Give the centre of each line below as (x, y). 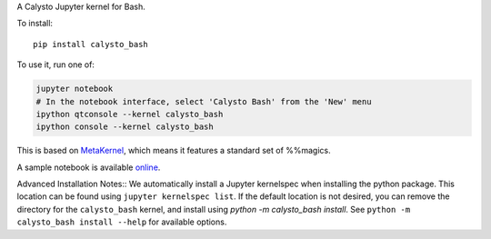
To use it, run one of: (56, 65)
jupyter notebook (75, 89)
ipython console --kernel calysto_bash (125, 127)
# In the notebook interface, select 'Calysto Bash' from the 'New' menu (204, 101)
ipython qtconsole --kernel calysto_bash (130, 114)
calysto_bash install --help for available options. (122, 222)
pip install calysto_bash (91, 44)
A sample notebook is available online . (89, 167)
